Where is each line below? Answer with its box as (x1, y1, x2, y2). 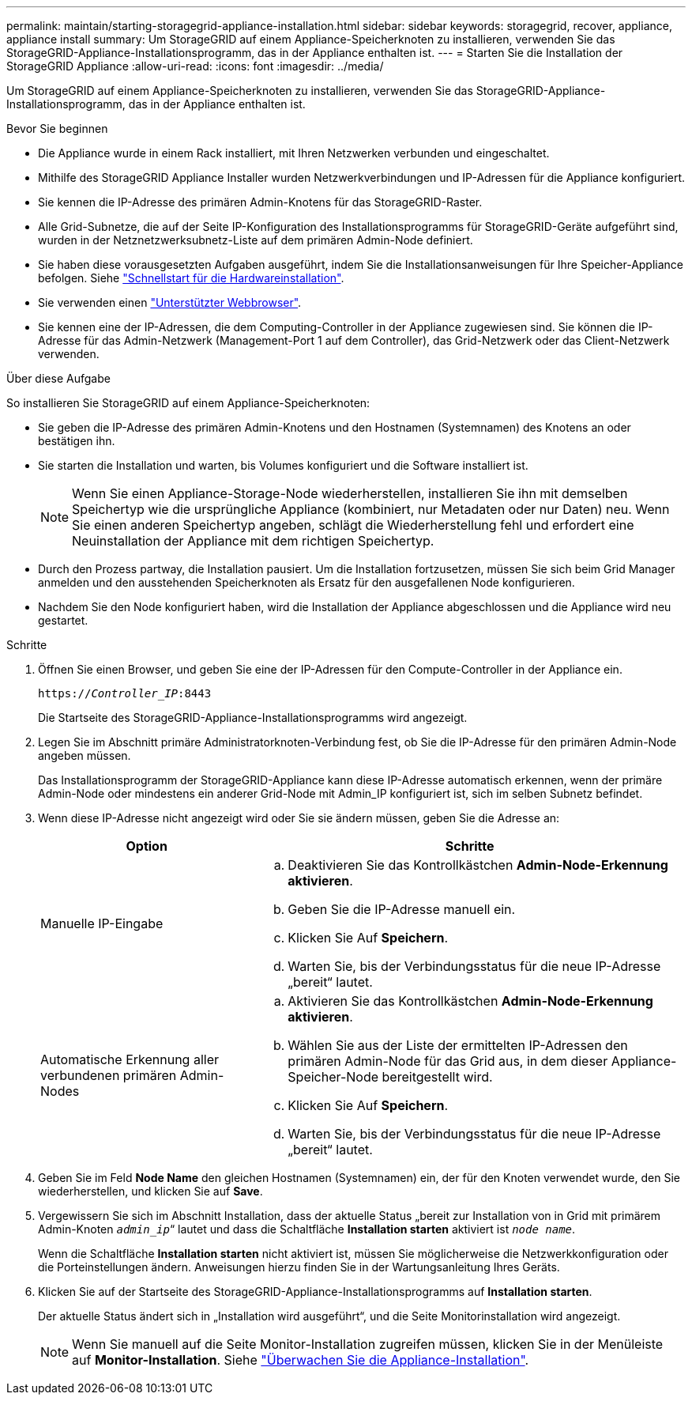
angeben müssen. (38, 749, 131, 762)
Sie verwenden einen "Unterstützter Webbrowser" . (38, 296, 302, 309)
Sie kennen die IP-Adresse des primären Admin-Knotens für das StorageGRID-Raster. (38, 195, 483, 209)
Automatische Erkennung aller (40, 1052, 220, 1067)
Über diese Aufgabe (6, 372, 111, 385)
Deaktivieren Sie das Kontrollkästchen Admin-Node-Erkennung (288, 857, 668, 873)
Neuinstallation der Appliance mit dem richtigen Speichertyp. (72, 533, 434, 549)
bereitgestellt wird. (382, 1069, 493, 1085)
